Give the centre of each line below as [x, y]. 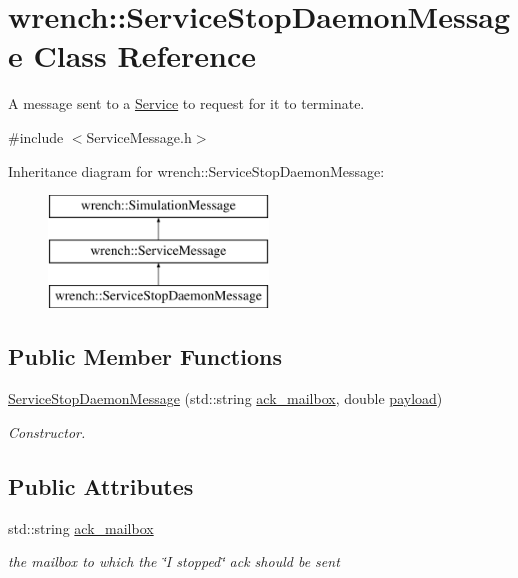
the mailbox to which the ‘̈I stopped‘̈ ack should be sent [174, 561]
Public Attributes [101, 485]
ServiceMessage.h [139, 136]
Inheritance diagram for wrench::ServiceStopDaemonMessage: [196, 170]
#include [36, 136]
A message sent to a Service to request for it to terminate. [186, 103]
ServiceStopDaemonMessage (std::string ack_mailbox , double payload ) [225, 398]
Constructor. [47, 431]
